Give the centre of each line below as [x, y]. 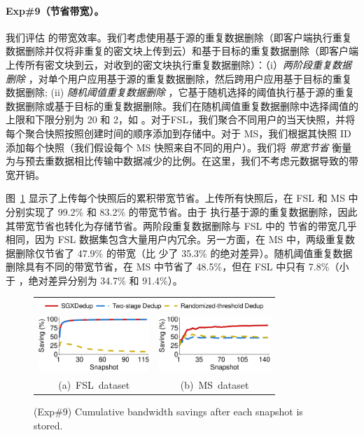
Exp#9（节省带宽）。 [55, 10]
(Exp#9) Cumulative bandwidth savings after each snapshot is [168, 412]
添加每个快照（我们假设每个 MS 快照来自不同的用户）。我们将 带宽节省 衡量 [179, 147]
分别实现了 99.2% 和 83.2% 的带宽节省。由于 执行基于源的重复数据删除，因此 [182, 211]
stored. [48, 425]
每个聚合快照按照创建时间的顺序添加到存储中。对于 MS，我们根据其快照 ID [178, 133]
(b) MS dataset [215, 385]
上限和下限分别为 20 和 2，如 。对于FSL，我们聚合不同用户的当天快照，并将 [181, 119]
